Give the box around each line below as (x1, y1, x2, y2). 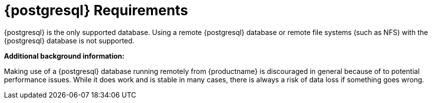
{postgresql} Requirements (4, 2, 188, 19)
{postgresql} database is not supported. (4, 36, 135, 45)
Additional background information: (4, 51, 125, 60)
